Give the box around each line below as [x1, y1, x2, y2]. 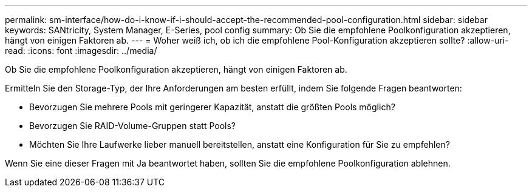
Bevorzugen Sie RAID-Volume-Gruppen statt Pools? [29, 121, 236, 131]
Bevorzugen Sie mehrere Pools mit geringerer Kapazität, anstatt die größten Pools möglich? [29, 102, 395, 112]
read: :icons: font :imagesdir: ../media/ [5, 45, 157, 56]
